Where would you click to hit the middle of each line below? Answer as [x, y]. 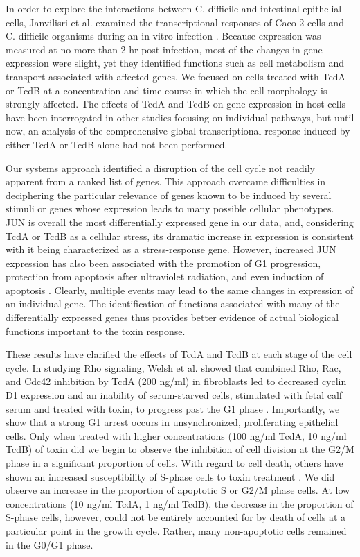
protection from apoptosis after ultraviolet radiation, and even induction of [165, 276]
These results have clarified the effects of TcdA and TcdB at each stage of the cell [179, 354]
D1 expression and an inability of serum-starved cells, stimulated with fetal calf [174, 395]
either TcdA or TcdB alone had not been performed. [117, 144]
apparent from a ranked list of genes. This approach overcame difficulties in [166, 181]
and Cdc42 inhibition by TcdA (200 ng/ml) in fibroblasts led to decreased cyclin [176, 381]
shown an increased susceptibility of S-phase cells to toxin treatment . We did [170, 476]
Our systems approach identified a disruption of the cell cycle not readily [160, 168]
